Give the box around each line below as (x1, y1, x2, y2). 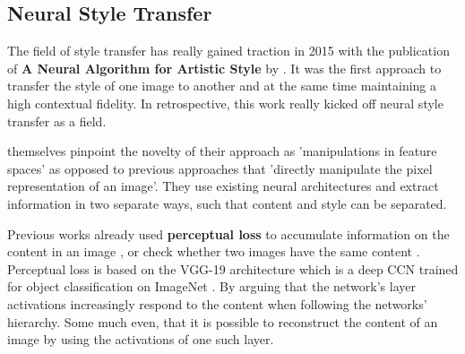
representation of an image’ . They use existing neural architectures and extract (7, 177, 439, 195)
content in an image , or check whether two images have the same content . (7, 242, 420, 261)
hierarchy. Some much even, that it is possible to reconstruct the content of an (7, 312, 438, 331)
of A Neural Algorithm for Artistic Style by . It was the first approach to (7, 58, 442, 77)
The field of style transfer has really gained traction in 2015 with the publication (7, 41, 450, 60)
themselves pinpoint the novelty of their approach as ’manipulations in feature (7, 142, 437, 160)
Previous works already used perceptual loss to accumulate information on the (7, 224, 450, 243)
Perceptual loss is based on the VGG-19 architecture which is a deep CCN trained (7, 259, 459, 278)
